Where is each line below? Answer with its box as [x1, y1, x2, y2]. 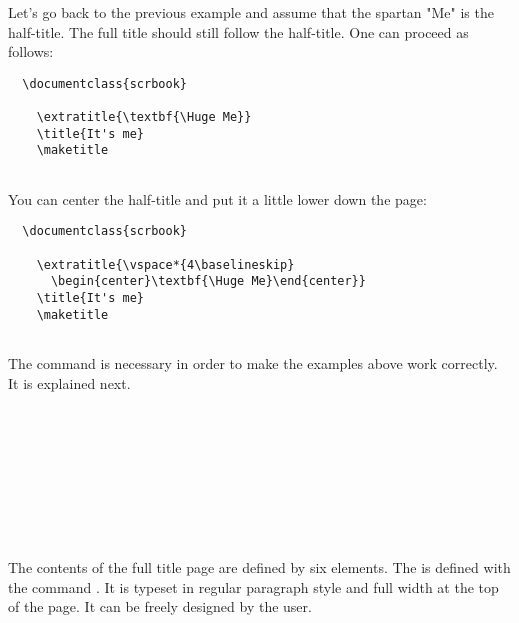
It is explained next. [8, 372, 131, 393]
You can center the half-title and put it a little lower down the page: [8, 188, 427, 209]
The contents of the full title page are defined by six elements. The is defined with [8, 557, 511, 578]
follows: [8, 41, 54, 62]
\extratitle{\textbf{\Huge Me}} [36, 110, 252, 125]
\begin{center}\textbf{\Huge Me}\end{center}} [50, 274, 366, 289]
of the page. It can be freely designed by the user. [8, 596, 312, 617]
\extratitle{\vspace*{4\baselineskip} [36, 257, 295, 272]
